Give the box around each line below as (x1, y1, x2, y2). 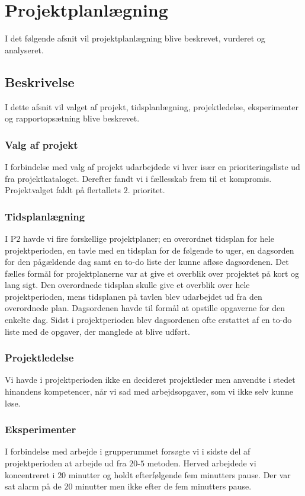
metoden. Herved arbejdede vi (147, 457, 256, 469)
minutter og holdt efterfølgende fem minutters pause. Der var (68, 468, 291, 481)
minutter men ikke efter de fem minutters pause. (75, 480, 252, 492)
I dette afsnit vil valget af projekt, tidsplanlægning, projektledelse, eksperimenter (5, 100, 298, 113)
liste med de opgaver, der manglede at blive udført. (5, 325, 190, 337)
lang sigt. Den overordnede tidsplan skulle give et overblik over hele (5, 279, 250, 291)
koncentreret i (5, 468, 55, 481)
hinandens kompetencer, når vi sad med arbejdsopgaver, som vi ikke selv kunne (5, 385, 294, 398)
